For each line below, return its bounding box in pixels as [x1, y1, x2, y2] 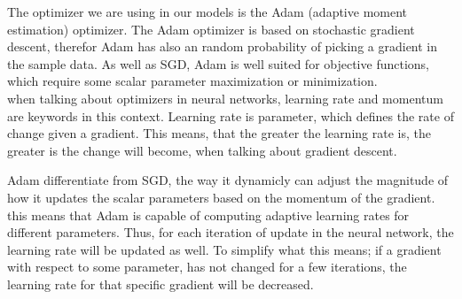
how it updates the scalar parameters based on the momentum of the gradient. [7, 188, 435, 206]
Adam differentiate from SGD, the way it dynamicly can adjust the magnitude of [7, 171, 449, 189]
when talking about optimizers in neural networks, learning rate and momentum [7, 88, 443, 107]
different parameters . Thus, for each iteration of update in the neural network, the [7, 223, 454, 241]
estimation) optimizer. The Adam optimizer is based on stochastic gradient [7, 19, 415, 38]
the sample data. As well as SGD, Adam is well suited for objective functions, [7, 54, 429, 73]
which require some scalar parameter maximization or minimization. [7, 72, 378, 90]
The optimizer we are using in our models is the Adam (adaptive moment [7, 3, 408, 20]
